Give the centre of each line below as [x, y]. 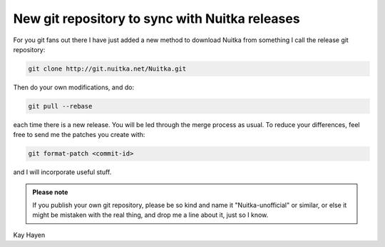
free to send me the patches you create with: [79, 135]
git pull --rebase [60, 106]
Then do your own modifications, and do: [74, 87]
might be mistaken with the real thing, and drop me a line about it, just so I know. [150, 215]
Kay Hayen [29, 235]
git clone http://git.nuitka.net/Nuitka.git [107, 69]
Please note [50, 192]
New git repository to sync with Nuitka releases [156, 19]
